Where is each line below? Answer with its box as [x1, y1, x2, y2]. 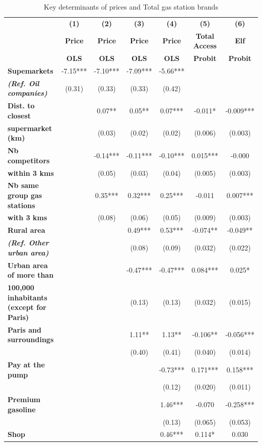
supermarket [8, 122, 52, 133]
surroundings [8, 334, 54, 345]
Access [193, 40, 217, 51]
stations [8, 200, 35, 210]
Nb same [8, 180, 39, 190]
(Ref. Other [8, 237, 49, 248]
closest [8, 110, 31, 120]
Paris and [8, 324, 41, 335]
